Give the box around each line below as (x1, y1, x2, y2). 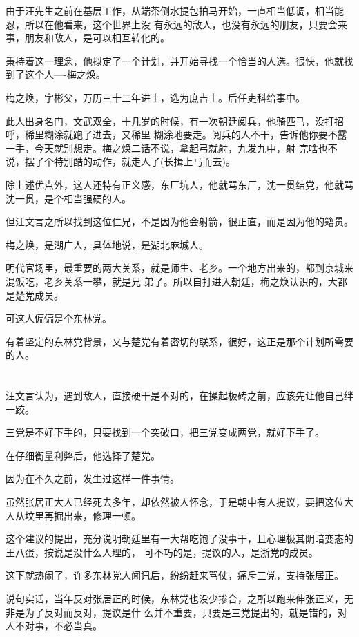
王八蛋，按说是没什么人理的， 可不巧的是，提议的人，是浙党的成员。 (6, 544, 318, 559)
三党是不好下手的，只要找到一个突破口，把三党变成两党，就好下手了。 (6, 425, 324, 439)
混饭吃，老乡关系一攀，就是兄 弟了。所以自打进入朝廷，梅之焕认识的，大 (6, 274, 338, 288)
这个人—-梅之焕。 (24, 67, 106, 82)
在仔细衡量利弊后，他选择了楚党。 (6, 448, 160, 462)
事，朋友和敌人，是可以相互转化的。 (6, 30, 170, 45)
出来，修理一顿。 (63, 508, 141, 522)
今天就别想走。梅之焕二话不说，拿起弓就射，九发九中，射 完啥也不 (34, 140, 338, 155)
